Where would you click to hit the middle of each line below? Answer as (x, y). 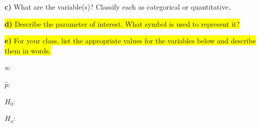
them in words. (28, 50)
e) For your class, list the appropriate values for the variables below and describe (130, 41)
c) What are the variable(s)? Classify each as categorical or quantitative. (118, 7)
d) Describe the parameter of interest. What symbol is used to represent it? (122, 23)
